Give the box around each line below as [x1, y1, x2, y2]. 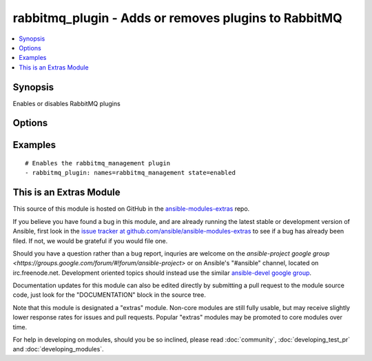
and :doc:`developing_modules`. [12, 345, 104, 353]
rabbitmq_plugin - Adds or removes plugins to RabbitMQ [12, 10, 342, 25]
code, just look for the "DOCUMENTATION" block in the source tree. [12, 291, 206, 299]
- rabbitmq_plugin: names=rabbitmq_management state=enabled [25, 169, 236, 177]
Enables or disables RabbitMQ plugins [12, 99, 121, 107]
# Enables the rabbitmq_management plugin [25, 159, 171, 167]
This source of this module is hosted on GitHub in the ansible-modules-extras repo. [12, 205, 250, 213]
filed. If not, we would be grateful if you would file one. [12, 236, 168, 245]
